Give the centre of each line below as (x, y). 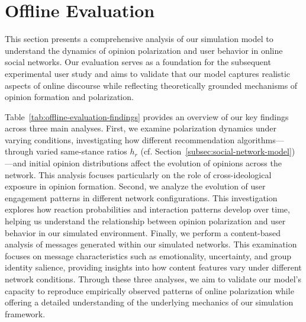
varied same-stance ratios (81, 151)
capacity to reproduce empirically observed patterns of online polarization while (149, 290)
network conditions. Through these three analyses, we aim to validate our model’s (153, 279)
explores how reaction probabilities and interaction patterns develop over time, (147, 209)
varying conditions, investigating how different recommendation (120, 139)
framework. (25, 313)
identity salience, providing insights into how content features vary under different (153, 267)
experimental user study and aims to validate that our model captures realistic (148, 73)
